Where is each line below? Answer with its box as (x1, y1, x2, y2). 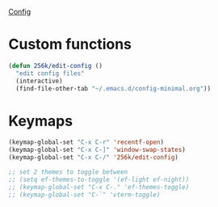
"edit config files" (15, 69, 85, 78)
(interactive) (15, 77, 63, 85)
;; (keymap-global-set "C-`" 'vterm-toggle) (8, 190, 161, 199)
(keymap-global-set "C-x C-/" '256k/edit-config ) (8, 154, 179, 162)
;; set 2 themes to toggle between (8, 168, 128, 176)
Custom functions (8, 36, 132, 53)
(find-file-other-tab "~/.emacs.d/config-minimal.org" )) (15, 84, 212, 92)
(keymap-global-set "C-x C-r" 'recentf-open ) (8, 138, 164, 146)
